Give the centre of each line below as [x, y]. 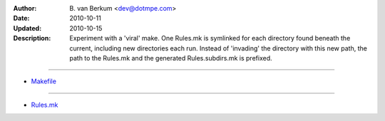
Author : [25, 8]
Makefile [44, 81]
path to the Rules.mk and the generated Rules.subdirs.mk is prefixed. [171, 58]
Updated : [27, 28]
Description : [32, 38]
